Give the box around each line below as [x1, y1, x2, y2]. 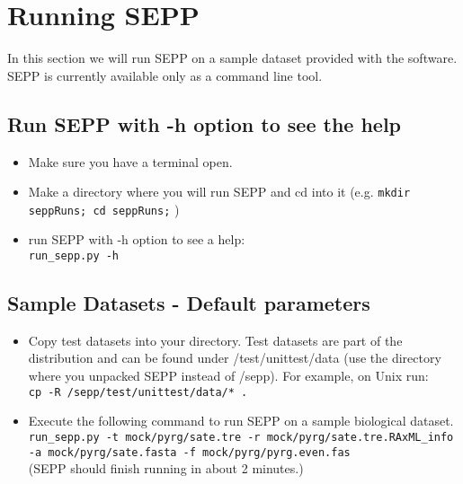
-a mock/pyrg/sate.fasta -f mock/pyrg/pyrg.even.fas [28, 445, 351, 459]
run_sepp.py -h [28, 250, 120, 263]
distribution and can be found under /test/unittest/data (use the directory [28, 348, 441, 367]
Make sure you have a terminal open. [28, 152, 233, 171]
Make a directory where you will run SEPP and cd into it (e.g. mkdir [28, 182, 411, 201]
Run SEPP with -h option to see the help [7, 110, 402, 137]
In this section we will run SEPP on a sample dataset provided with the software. [7, 48, 458, 67]
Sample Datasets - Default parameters [7, 289, 370, 317]
